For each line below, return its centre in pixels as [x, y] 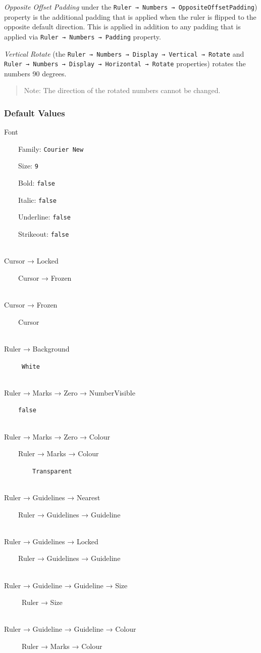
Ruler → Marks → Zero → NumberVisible [70, 392]
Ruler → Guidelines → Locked [51, 541]
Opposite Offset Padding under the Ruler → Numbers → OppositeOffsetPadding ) [131, 7]
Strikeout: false [43, 234]
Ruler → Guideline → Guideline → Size [66, 585]
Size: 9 [28, 166]
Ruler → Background [37, 348]
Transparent [52, 471]
